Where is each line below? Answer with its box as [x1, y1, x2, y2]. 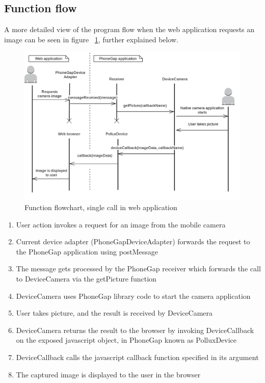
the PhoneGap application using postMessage [16, 246, 158, 257]
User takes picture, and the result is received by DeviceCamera [16, 308, 213, 318]
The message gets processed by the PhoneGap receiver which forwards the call [16, 263, 261, 274]
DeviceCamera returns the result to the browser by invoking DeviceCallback [16, 324, 254, 335]
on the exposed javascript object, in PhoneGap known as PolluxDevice [16, 335, 237, 345]
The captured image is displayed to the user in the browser [16, 369, 201, 379]
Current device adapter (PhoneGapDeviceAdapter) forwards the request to [16, 236, 250, 247]
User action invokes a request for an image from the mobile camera [16, 219, 226, 229]
